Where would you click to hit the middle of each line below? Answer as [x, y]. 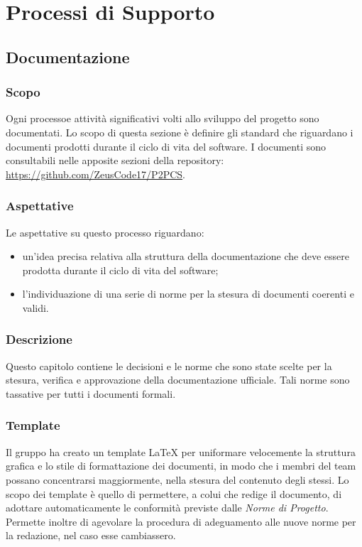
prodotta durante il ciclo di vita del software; [120, 270]
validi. [35, 307]
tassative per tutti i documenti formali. [91, 393]
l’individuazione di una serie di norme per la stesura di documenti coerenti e [188, 294]
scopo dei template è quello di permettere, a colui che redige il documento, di [174, 493]
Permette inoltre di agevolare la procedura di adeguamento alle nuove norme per [181, 521]
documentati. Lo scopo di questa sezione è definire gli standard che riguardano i [180, 132]
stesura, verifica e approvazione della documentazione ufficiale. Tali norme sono [178, 380]
